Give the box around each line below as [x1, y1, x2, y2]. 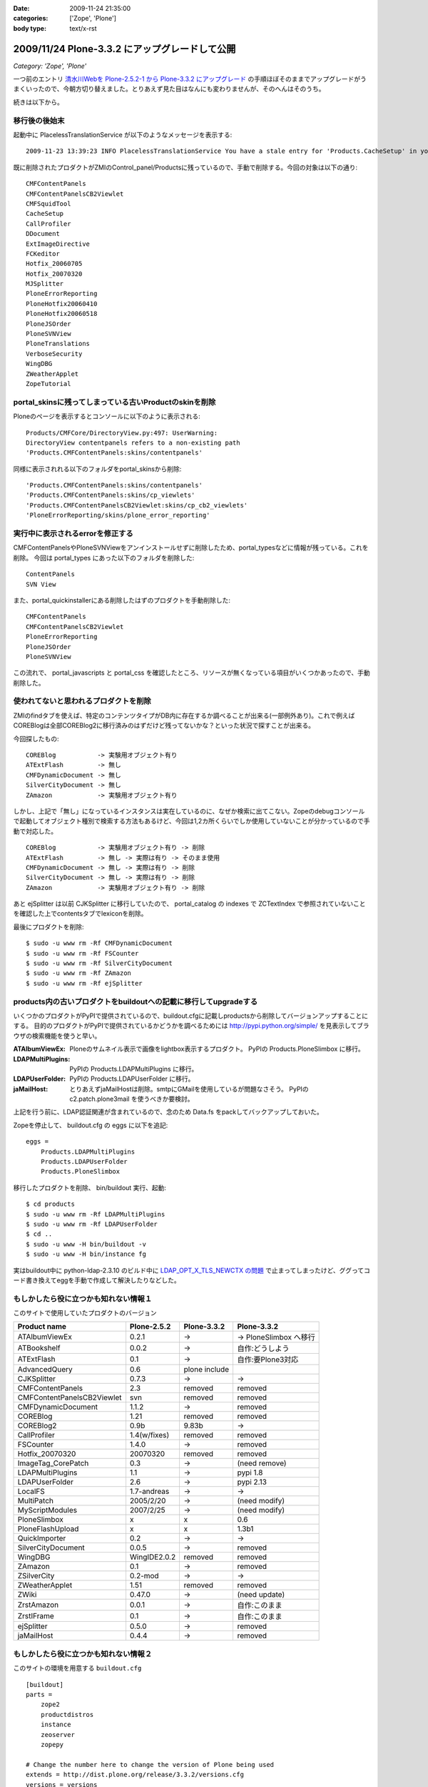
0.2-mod [129, 1571, 160, 1581]
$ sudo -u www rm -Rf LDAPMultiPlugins [26, 1210, 165, 1218]
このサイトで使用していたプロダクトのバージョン [13, 1309, 157, 1317]
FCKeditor [26, 249, 60, 257]
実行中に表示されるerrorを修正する [13, 529, 133, 539]
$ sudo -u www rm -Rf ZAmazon [26, 969, 132, 977]
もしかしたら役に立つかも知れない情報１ [13, 1294, 153, 1304]
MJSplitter [26, 279, 64, 288]
